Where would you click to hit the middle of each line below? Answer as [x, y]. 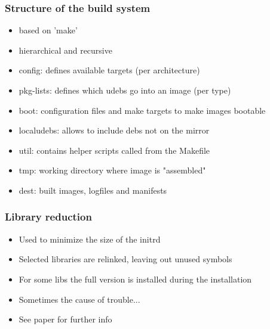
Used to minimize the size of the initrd [90, 239]
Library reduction [48, 217]
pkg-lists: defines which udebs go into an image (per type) [125, 90]
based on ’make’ [48, 30]
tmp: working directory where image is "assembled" [112, 170]
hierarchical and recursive [65, 50]
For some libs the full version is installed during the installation [135, 279]
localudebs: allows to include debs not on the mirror [114, 130]
